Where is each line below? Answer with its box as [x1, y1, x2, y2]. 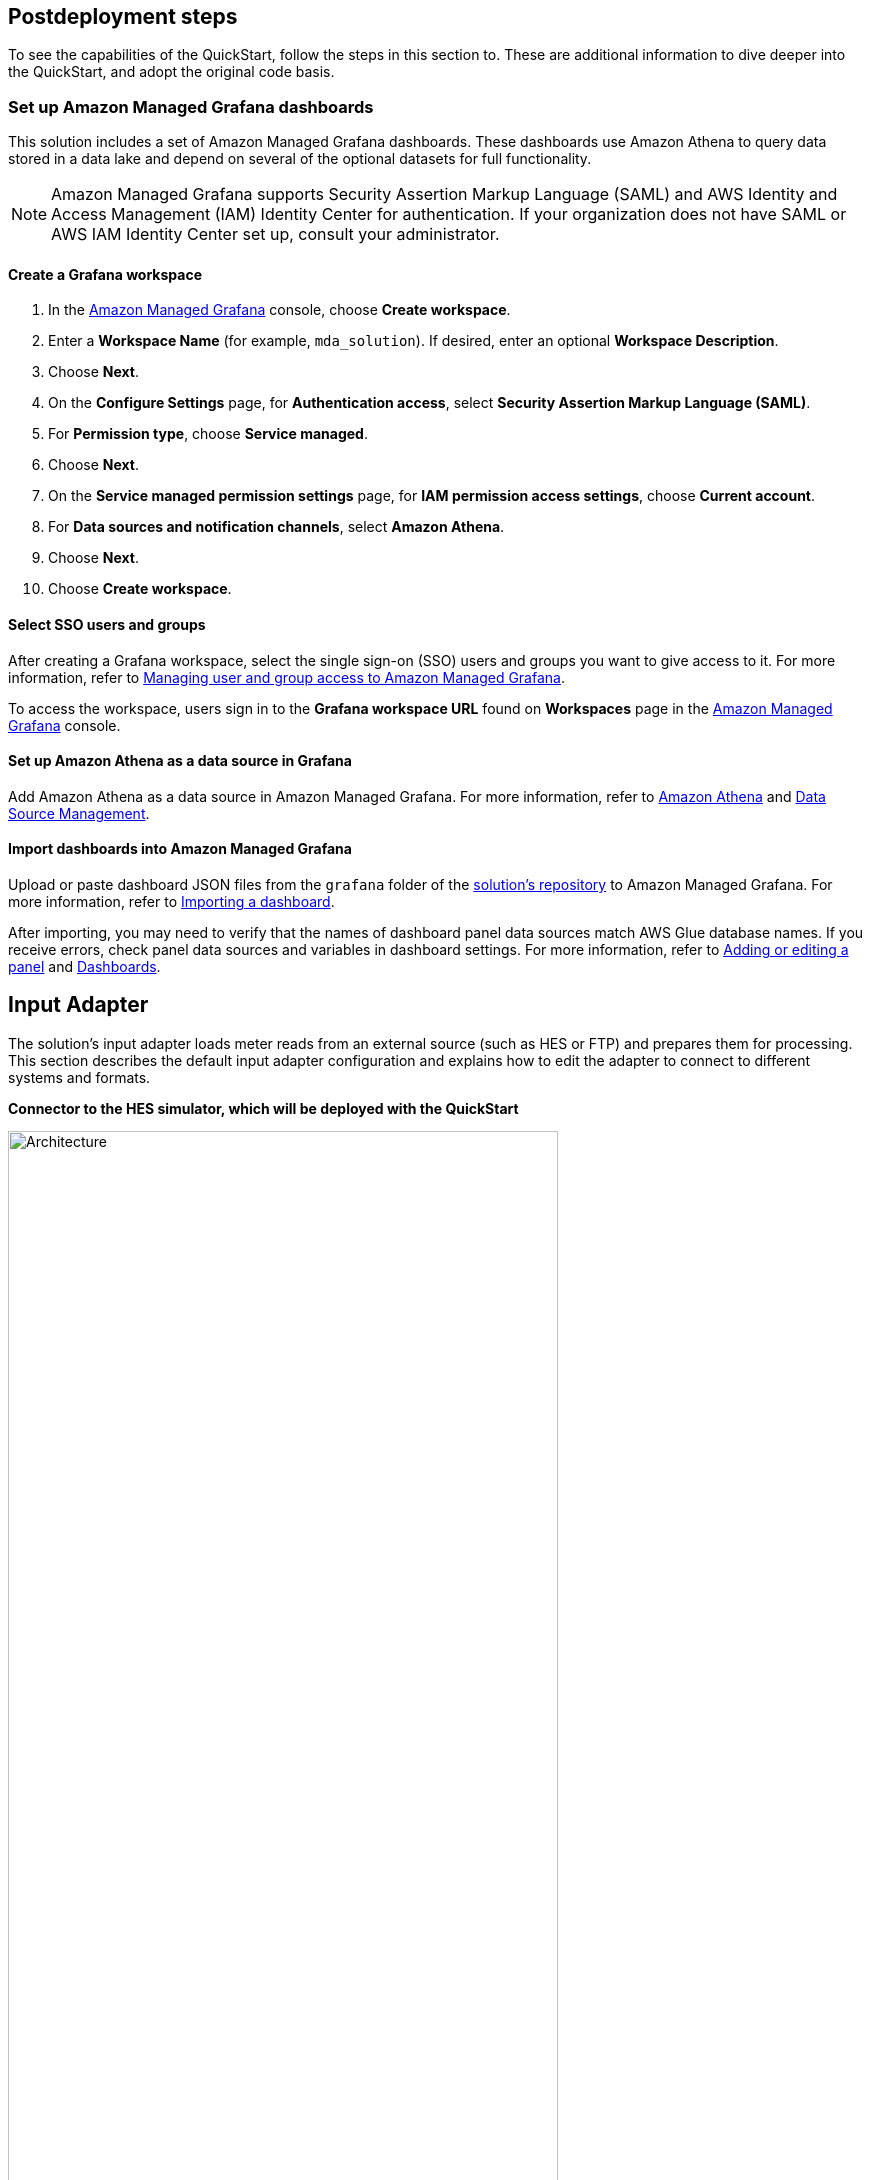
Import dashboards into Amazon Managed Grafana [8, 840, 352, 858]
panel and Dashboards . [8, 958, 161, 976]
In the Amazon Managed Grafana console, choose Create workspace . [48, 301, 511, 319]
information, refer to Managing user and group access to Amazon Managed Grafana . [8, 668, 565, 686]
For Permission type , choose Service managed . [48, 425, 368, 443]
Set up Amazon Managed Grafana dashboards [8, 96, 374, 117]
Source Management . [8, 804, 150, 822]
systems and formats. [8, 1068, 151, 1086]
